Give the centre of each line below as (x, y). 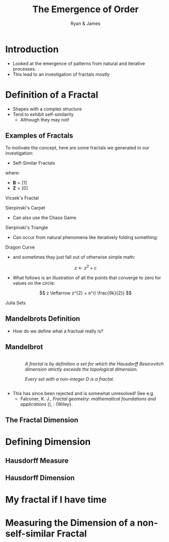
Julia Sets (16, 303)
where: (13, 173)
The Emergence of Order (86, 9)
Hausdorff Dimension (40, 478)
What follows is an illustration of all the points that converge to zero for (87, 278)
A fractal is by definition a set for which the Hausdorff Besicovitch (94, 364)
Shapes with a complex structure (47, 109)
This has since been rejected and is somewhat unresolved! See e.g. (83, 393)
